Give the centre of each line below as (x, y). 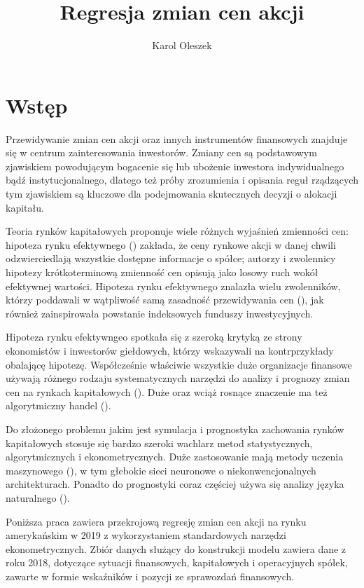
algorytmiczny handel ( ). (58, 405)
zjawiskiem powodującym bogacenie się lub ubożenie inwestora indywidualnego (175, 166)
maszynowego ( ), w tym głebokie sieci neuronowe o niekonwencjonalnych (161, 470)
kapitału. (25, 207)
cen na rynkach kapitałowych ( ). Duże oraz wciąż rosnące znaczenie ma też (167, 391)
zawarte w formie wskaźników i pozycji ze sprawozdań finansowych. (150, 576)
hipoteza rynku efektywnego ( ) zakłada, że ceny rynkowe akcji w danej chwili (171, 244)
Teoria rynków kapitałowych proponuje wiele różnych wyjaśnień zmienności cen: (177, 231)
